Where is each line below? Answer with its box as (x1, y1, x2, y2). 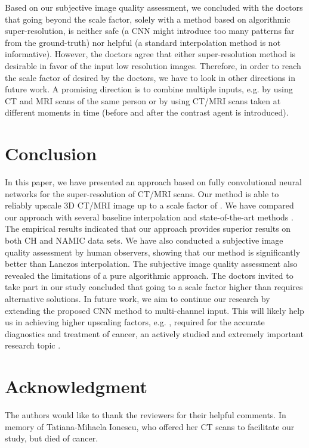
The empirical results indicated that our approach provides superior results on (5, 222, 291, 235)
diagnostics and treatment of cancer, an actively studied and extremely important (5, 327, 304, 340)
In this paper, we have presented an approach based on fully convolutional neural (5, 176, 302, 188)
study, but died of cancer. (5, 432, 98, 444)
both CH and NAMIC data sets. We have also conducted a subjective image (5, 234, 283, 247)
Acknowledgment (5, 374, 147, 399)
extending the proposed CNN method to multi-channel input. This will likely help (5, 304, 304, 316)
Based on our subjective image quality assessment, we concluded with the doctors (5, 1, 303, 13)
